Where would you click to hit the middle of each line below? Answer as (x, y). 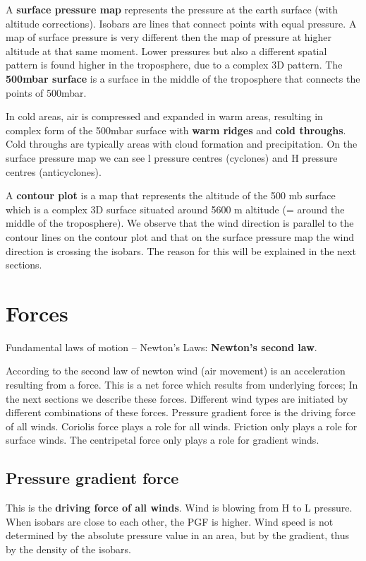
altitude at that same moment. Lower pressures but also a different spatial (166, 51)
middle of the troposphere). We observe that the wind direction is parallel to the (180, 223)
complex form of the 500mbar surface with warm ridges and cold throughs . (176, 130)
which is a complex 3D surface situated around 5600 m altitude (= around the (175, 209)
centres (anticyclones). (54, 171)
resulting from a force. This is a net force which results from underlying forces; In (182, 384)
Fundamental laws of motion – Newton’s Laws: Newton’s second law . (161, 347)
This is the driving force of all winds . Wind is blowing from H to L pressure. (179, 508)
